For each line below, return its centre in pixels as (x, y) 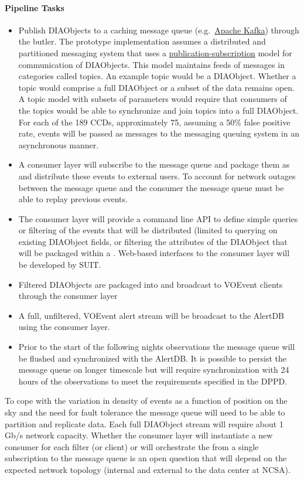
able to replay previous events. (73, 199)
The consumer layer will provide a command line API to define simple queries (158, 218)
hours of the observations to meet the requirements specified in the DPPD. (153, 381)
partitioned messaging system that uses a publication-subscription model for (155, 52)
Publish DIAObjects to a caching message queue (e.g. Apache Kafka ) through (159, 30)
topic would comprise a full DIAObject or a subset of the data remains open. (156, 87)
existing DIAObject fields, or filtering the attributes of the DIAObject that (153, 241)
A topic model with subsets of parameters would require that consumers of (153, 99)
